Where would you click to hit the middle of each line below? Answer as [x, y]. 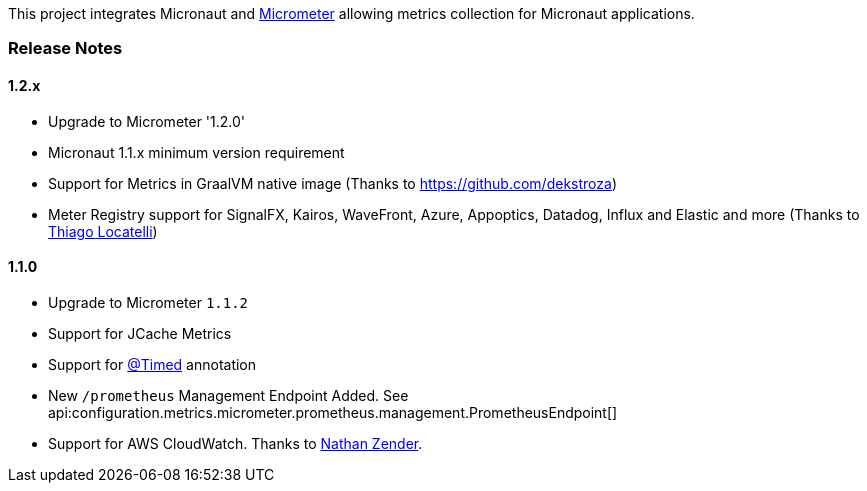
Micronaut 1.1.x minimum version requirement [196, 152]
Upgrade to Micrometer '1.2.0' [147, 121]
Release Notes [65, 48]
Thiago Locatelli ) [103, 231]
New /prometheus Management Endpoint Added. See [228, 395]
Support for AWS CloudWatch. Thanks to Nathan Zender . [235, 443]
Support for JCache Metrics [140, 333]
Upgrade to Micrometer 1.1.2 [148, 302]
